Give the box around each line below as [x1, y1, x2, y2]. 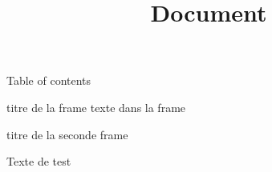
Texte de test [6, 153, 71, 170]
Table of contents [6, 72, 91, 89]
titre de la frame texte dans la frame [6, 98, 186, 115]
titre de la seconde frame [6, 126, 128, 142]
